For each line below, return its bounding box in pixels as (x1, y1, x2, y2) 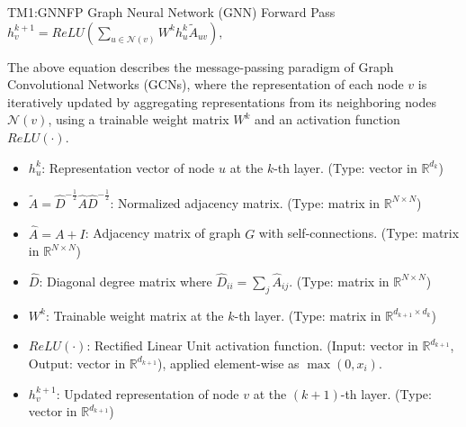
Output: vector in (28, 353, 126, 372)
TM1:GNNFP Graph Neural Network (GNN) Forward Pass (7, 3, 336, 21)
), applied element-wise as (157, 353, 300, 372)
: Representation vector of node (41, 158, 215, 177)
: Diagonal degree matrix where (39, 271, 212, 290)
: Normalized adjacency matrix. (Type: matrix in (110, 193, 381, 212)
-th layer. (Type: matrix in (234, 305, 381, 324)
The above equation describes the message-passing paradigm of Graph (7, 57, 394, 76)
